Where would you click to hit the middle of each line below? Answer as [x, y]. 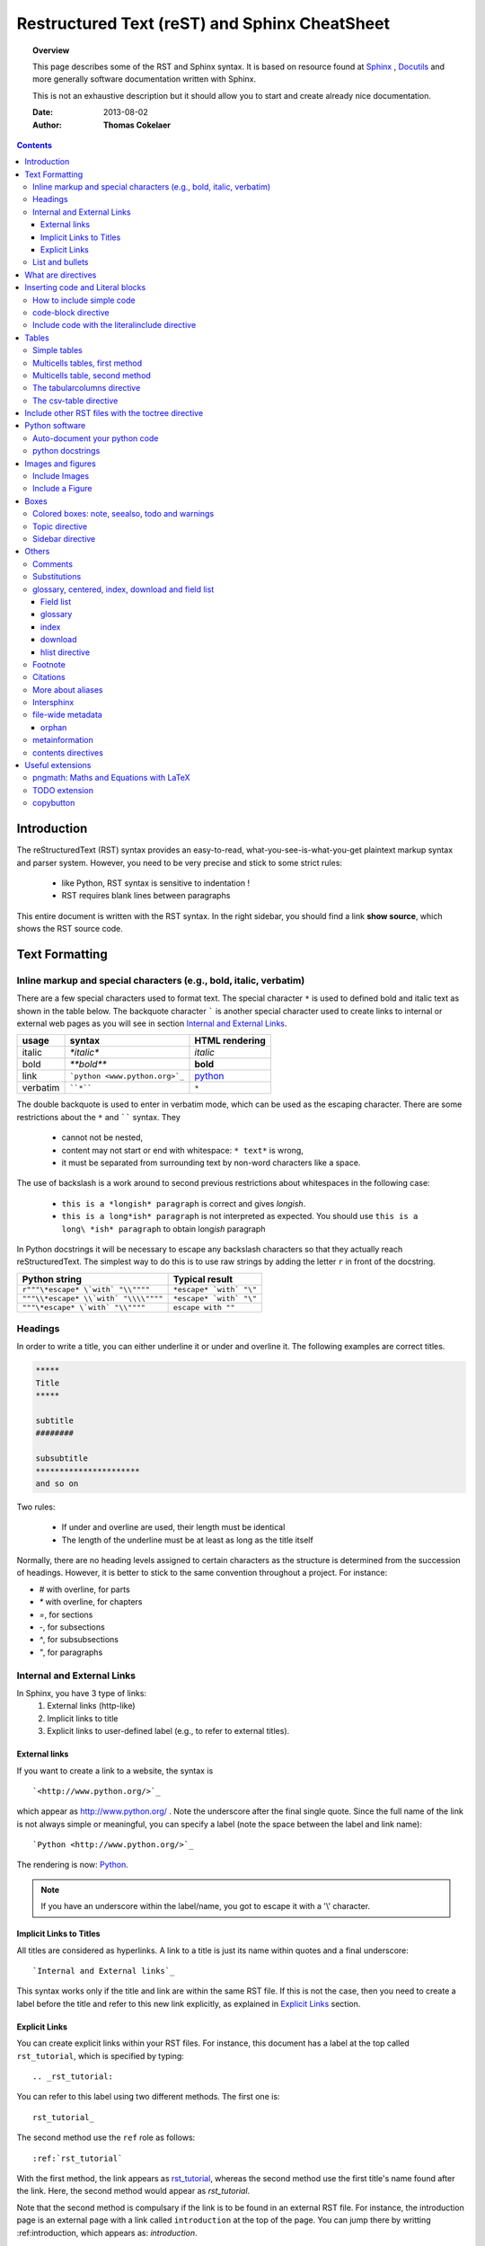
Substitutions [57, 577]
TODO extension [63, 790]
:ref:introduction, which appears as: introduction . [107, 2233]
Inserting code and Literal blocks [85, 287]
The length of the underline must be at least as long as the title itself [187, 1540]
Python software [55, 426]
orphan [54, 727]
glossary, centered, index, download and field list [123, 589]
